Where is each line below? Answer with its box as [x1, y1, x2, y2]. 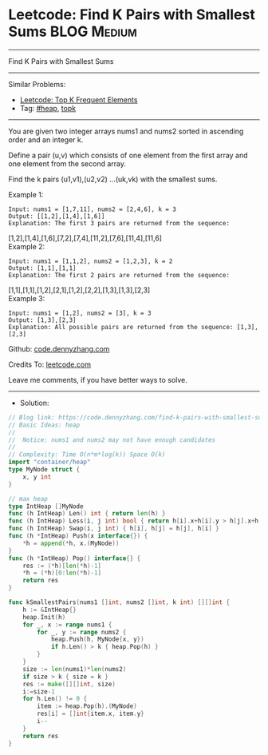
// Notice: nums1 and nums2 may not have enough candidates [8, 435, 216, 444]
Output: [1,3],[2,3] [8, 316, 77, 324]
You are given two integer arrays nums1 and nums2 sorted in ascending [8, 126, 244, 136]
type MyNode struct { [8, 466, 81, 474]
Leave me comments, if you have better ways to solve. [8, 375, 187, 384]
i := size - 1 [22, 687, 56, 696]
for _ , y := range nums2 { [37, 628, 127, 636]
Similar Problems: [8, 79, 66, 89]
